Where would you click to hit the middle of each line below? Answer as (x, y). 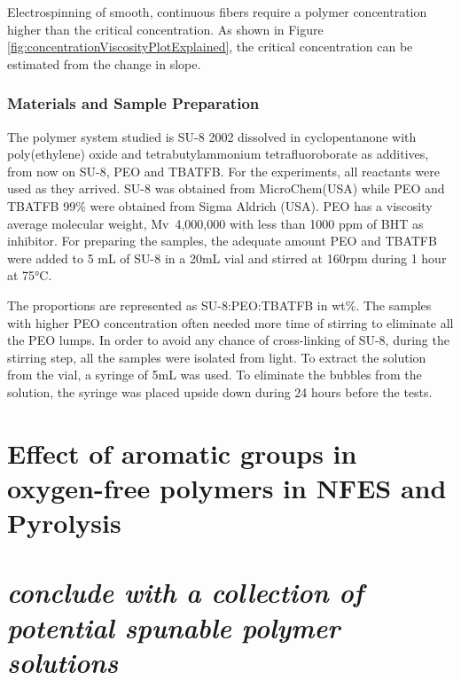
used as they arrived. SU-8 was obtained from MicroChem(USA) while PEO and (226, 188)
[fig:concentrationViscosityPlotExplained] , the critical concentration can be (210, 47)
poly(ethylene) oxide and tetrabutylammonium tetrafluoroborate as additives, (218, 154)
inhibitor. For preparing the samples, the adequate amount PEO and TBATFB (222, 241)
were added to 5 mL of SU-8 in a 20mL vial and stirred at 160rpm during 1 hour (227, 258)
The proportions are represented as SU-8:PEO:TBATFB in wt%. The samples (219, 305)
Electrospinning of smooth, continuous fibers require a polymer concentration (217, 12)
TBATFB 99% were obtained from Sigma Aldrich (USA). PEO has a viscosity (220, 205)
